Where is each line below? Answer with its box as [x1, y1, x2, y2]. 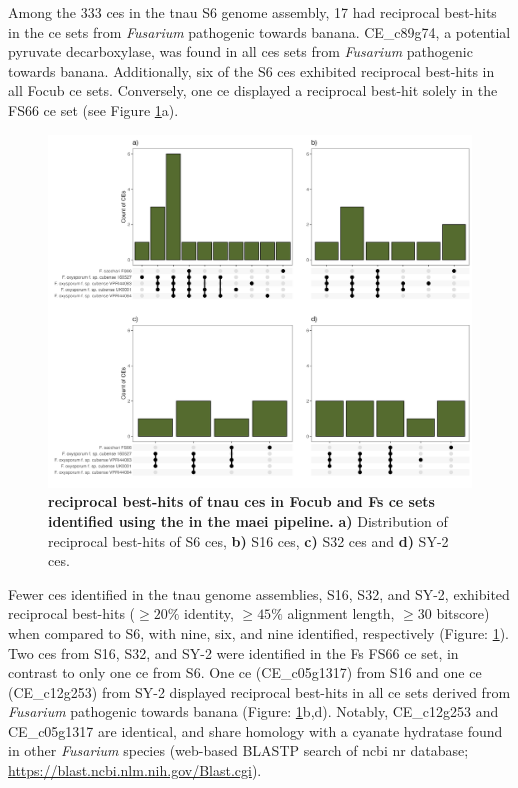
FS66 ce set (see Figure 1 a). [8, 99, 179, 120]
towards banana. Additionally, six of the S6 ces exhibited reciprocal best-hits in [8, 60, 495, 81]
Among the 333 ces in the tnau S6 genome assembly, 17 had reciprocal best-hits [8, 2, 497, 22]
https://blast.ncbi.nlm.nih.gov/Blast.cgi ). [8, 760, 262, 781]
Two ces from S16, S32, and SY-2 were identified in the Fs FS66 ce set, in [8, 642, 459, 663]
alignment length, [287, 603, 395, 624]
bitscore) [436, 603, 490, 624]
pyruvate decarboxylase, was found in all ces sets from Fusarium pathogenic [8, 41, 473, 62]
